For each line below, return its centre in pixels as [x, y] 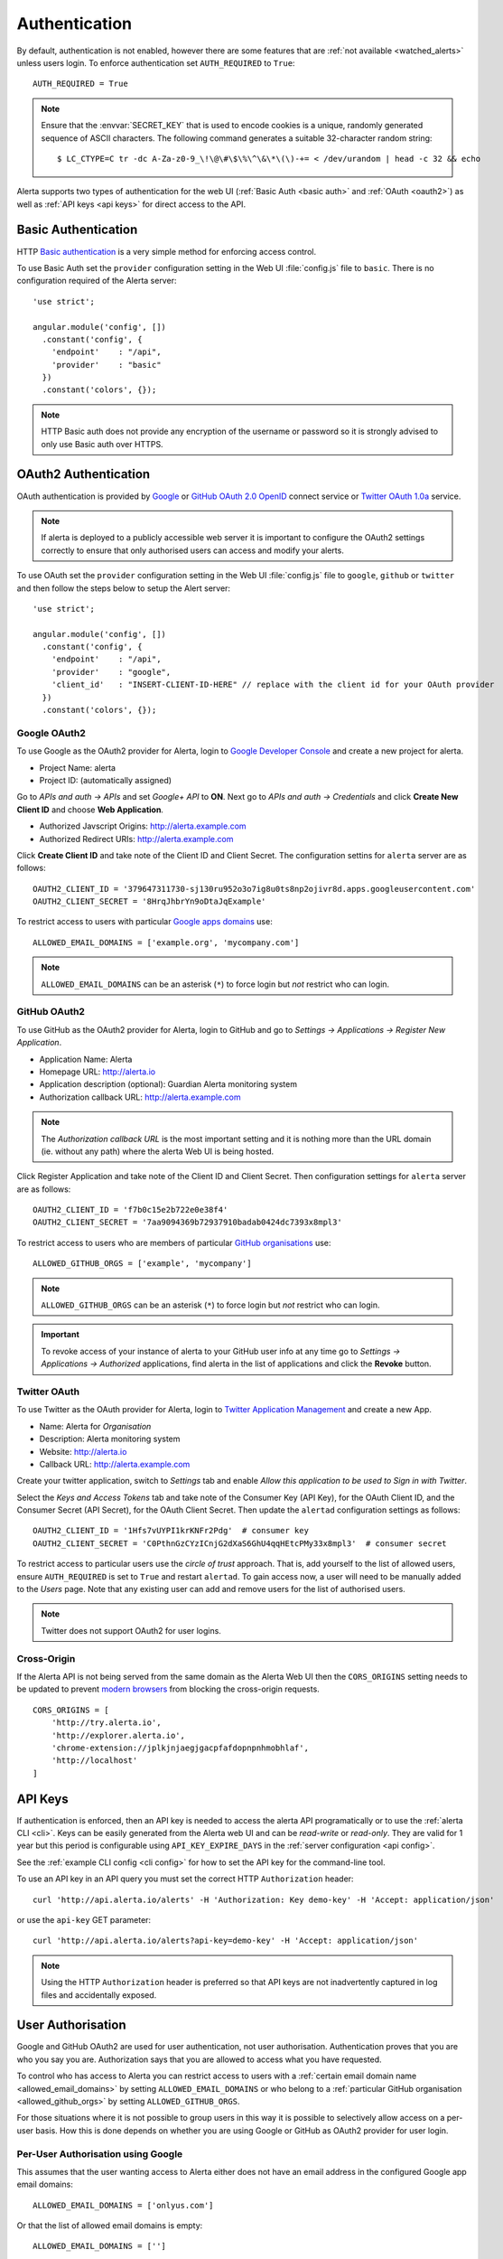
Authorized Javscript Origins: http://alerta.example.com [143, 826]
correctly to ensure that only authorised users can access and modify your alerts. [193, 550]
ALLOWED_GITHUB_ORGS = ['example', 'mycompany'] [142, 1264]
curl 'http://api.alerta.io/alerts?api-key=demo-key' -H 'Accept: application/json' [226, 1941]
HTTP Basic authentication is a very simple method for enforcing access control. [166, 251]
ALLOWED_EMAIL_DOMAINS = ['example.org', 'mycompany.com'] [166, 942]
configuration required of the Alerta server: [97, 281]
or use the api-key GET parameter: [84, 1919]
